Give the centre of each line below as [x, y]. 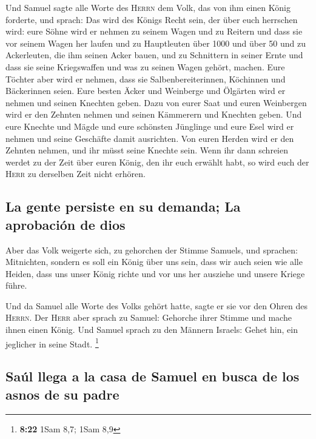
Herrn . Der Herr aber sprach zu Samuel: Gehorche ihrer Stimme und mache [149, 317]
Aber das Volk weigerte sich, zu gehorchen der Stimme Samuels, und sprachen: [152, 250]
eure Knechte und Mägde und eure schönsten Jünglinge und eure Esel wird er [150, 126]
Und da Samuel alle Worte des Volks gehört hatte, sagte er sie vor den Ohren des [156, 305]
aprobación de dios [66, 224]
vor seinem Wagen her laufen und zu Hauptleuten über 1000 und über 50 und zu [156, 43]
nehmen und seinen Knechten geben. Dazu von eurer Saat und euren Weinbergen [156, 102]
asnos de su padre [62, 394]
